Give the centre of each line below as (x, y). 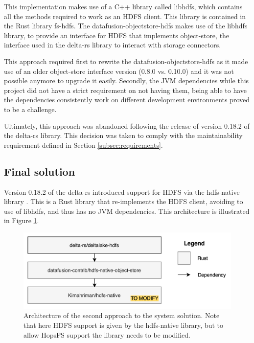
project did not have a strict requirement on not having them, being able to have (126, 90)
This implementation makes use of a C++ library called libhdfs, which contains (123, 6)
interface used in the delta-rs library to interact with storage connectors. (113, 45)
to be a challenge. (30, 109)
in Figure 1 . (22, 220)
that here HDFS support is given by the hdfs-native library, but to (124, 325)
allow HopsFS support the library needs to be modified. (107, 334)
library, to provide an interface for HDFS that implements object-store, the (117, 35)
